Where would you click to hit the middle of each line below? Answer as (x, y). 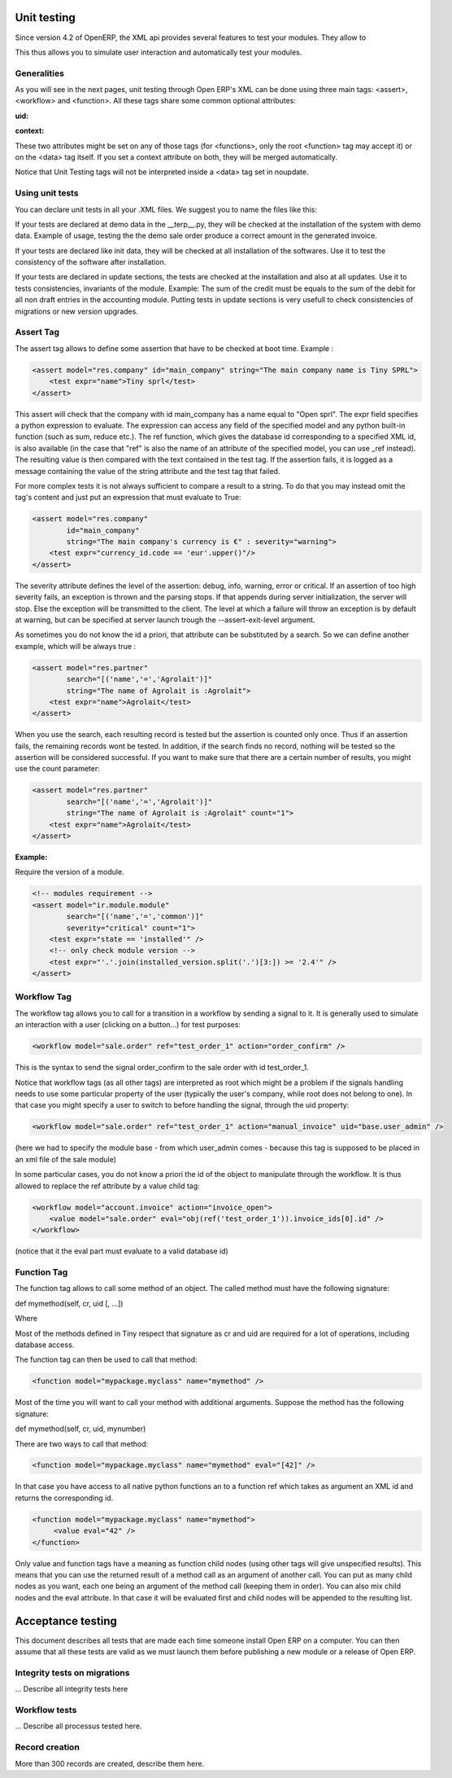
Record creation (48, 1747)
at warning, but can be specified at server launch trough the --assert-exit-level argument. (165, 620)
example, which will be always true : (76, 646)
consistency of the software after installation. (91, 262)
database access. (45, 1345)
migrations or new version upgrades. (76, 311)
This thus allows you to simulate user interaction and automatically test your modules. (159, 52)
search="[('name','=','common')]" (135, 917)
